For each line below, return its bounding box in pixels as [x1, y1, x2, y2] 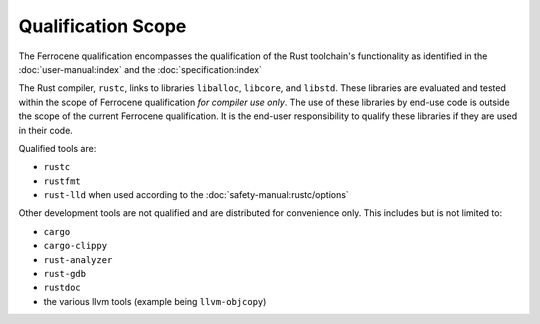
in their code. [18, 124, 74, 136]
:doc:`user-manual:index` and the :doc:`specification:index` [18, 63, 262, 75]
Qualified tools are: [18, 142, 97, 154]
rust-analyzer [43, 254, 113, 265]
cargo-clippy [43, 240, 108, 252]
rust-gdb [43, 268, 87, 280]
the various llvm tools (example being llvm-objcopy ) [43, 295, 267, 307]
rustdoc [43, 282, 82, 294]
